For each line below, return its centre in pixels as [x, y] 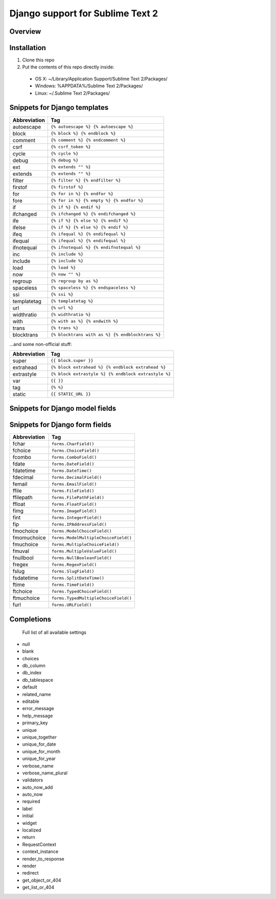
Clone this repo [38, 60]
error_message [38, 708]
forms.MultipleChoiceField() [85, 544]
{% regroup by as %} [74, 281]
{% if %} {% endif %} [76, 207]
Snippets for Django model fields [63, 409]
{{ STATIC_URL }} [71, 394]
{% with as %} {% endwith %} [84, 321]
